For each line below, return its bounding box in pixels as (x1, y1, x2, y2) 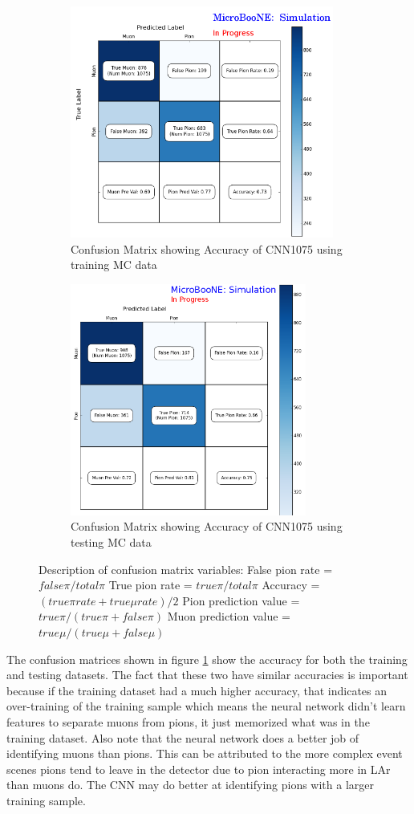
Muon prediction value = (167, 608, 290, 625)
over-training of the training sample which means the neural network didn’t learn (6, 698, 406, 714)
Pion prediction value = (182, 592, 300, 608)
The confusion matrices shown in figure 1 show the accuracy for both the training (6, 650, 408, 667)
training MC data (71, 256, 157, 273)
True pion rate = (108, 576, 193, 593)
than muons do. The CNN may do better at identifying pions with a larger (6, 776, 375, 793)
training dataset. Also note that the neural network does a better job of (6, 729, 359, 746)
